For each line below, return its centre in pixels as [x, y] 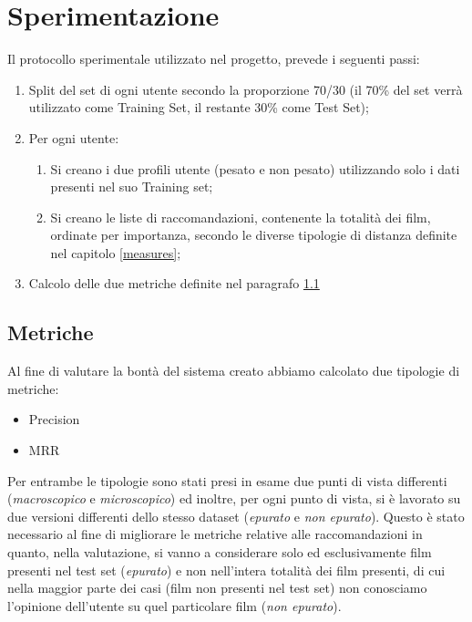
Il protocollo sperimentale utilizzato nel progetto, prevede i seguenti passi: [214, 59]
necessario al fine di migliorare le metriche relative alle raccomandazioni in [215, 534]
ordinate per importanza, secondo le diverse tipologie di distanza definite [254, 235]
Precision [54, 419]
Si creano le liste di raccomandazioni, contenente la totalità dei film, [241, 217]
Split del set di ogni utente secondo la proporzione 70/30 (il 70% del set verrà [246, 89]
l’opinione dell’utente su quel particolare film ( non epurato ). [174, 605]
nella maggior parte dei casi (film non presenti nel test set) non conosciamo [217, 588]
